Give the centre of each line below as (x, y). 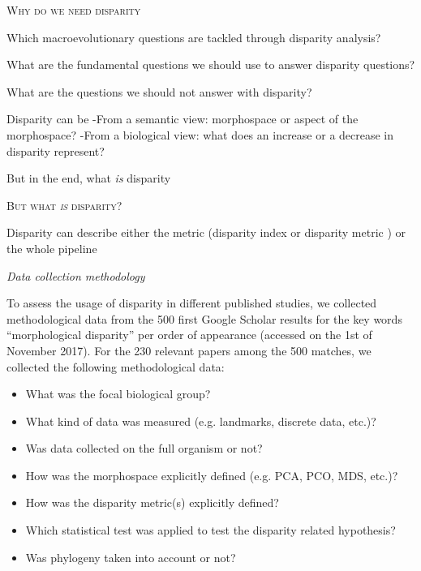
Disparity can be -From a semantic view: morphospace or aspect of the (183, 119)
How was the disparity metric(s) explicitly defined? (152, 502)
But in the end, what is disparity (89, 178)
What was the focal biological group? (118, 394)
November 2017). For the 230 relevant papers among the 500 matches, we (189, 350)
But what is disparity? (64, 205)
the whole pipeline (52, 248)
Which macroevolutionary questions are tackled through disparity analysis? (194, 37)
